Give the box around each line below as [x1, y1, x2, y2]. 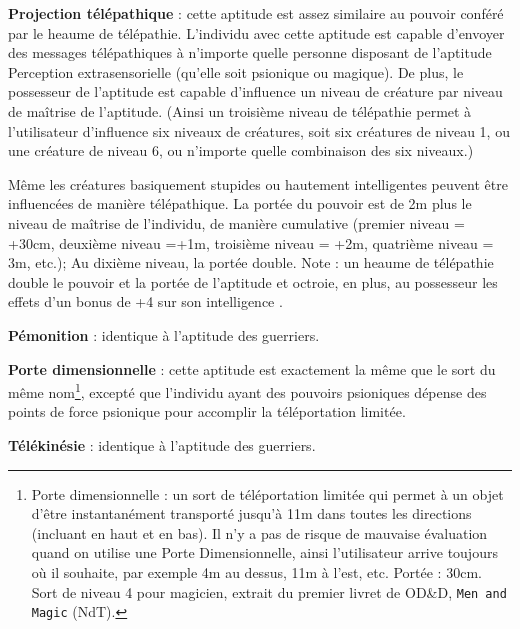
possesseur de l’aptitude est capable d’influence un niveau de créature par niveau [8, 81, 503, 102]
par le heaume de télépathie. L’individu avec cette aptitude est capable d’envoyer [8, 22, 505, 43]
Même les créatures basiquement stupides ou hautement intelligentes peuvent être [8, 173, 508, 194]
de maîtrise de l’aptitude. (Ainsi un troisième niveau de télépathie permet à [8, 100, 472, 121]
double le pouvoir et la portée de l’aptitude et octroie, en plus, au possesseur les [8, 271, 498, 292]
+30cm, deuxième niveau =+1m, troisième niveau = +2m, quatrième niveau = [8, 232, 494, 253]
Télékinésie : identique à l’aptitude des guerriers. [8, 434, 316, 455]
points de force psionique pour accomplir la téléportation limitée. [8, 401, 406, 422]
